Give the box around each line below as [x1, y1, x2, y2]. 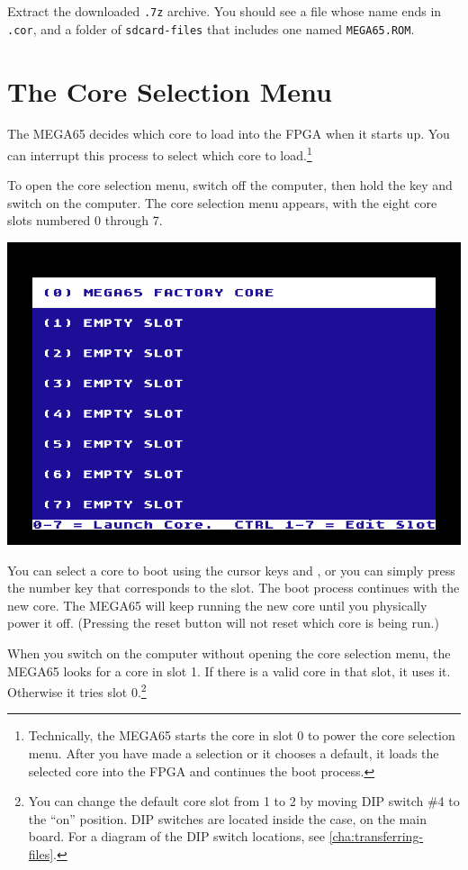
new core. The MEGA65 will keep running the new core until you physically [7, 595, 427, 614]
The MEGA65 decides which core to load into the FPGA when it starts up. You [7, 124, 450, 143]
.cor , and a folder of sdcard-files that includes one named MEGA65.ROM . [7, 19, 415, 38]
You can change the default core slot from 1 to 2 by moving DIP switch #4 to [28, 792, 460, 811]
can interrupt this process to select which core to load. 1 [7, 143, 312, 164]
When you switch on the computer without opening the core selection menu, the [7, 644, 451, 663]
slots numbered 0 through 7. [7, 211, 163, 230]
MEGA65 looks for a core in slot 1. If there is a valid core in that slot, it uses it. [7, 661, 451, 680]
